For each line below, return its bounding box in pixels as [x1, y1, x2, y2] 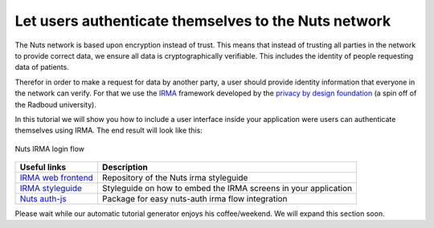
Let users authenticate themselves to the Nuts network [14, 12, 391, 30]
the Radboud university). [14, 100, 96, 109]
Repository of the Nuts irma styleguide [101, 173, 248, 184]
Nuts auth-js [19, 193, 68, 205]
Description [101, 161, 149, 173]
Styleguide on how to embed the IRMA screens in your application [101, 183, 353, 194]
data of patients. [14, 63, 70, 72]
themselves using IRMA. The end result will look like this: [14, 125, 203, 136]
